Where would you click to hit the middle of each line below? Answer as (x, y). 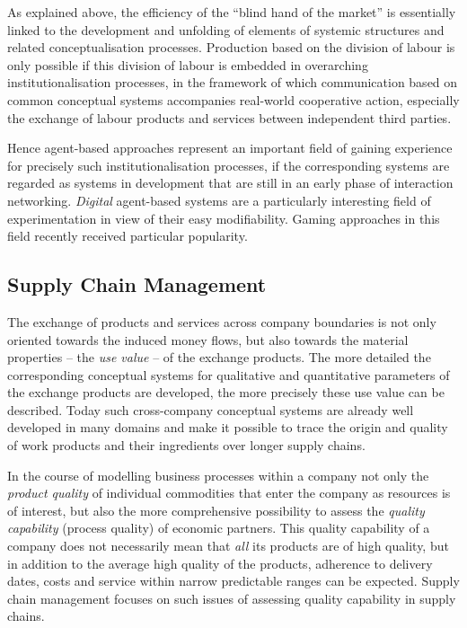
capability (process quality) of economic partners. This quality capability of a (219, 528)
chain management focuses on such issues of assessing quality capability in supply (232, 598)
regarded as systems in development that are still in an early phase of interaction (230, 183)
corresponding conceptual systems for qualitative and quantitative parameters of (229, 374)
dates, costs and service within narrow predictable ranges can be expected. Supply (233, 581)
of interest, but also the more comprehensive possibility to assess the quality (216, 510)
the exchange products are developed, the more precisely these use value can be (226, 392)
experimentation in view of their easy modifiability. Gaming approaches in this (224, 218)
